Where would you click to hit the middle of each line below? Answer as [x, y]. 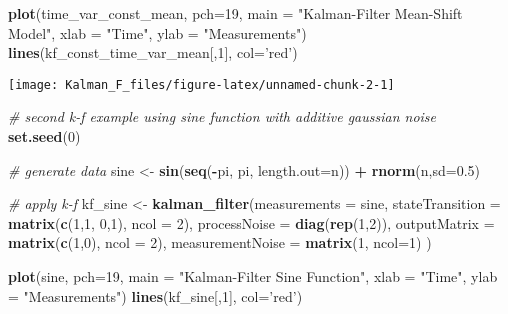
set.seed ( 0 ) [44, 136]
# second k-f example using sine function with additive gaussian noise [222, 116]
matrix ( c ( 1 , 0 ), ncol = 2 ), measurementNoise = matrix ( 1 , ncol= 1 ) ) [220, 242]
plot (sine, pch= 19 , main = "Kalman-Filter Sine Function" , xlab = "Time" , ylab [253, 276]
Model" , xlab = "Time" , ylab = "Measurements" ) [157, 32]
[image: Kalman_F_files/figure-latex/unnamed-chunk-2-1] [201, 84]
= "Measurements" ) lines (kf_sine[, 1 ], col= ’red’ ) [155, 295]
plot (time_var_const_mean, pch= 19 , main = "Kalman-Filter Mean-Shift [235, 13]
